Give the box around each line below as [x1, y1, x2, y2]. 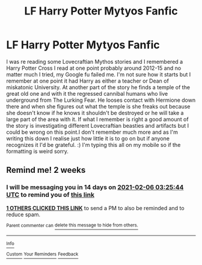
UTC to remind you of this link [6, 191, 95, 199]
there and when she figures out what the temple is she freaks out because [6, 102, 191, 110]
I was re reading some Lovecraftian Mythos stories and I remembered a [6, 58, 183, 65]
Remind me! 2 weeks [6, 165, 86, 175]
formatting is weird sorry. [6, 148, 69, 155]
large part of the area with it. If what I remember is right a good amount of [6, 116, 189, 123]
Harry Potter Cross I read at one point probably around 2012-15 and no [6, 64, 182, 72]
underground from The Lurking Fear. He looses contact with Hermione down [6, 96, 196, 104]
